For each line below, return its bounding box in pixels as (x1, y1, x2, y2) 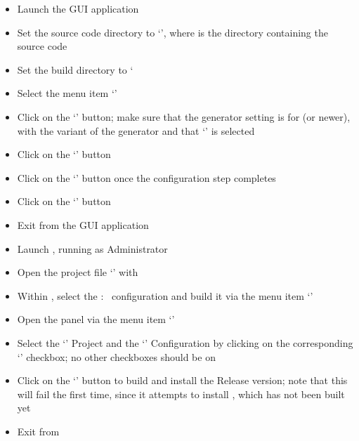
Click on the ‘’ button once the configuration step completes (17, 170, 276, 185)
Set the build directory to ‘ (17, 62, 133, 77)
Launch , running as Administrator (17, 241, 168, 256)
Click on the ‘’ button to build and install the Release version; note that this (17, 373, 348, 388)
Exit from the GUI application (17, 217, 149, 232)
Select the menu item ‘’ (17, 86, 117, 100)
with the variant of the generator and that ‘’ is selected (17, 123, 255, 138)
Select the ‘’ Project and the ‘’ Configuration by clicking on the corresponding (17, 335, 353, 350)
